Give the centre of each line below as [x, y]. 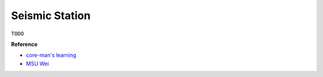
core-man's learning [51, 55]
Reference [24, 44]
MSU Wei [37, 63]
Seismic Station [51, 16]
